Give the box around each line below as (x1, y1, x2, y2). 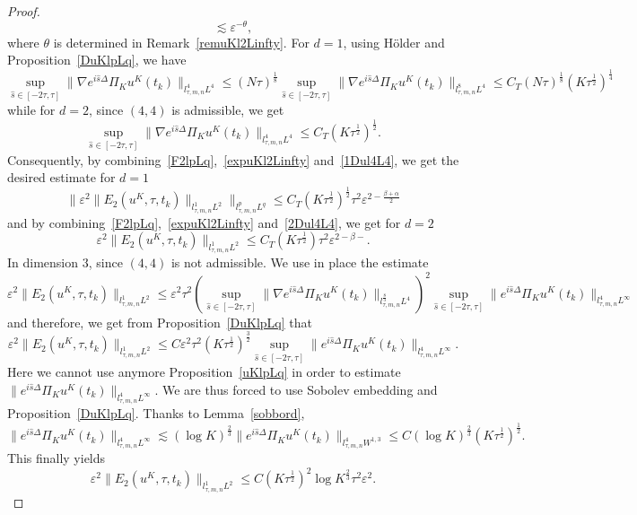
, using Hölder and (343, 32, 445, 51)
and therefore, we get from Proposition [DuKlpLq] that (7, 312, 312, 331)
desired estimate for (7, 168, 116, 187)
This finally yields (7, 449, 106, 467)
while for (7, 100, 56, 119)
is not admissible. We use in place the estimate (170, 253, 429, 272)
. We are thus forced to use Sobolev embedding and (154, 380, 438, 398)
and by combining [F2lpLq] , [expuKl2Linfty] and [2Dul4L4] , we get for (7, 213, 401, 231)
